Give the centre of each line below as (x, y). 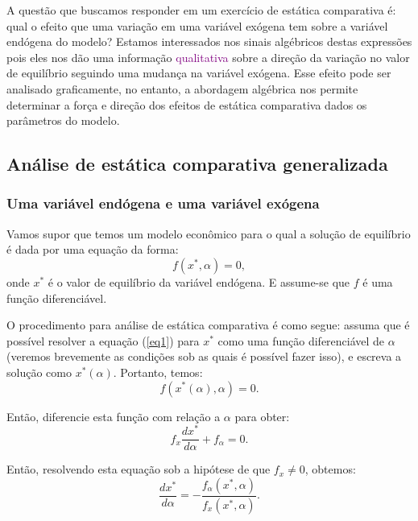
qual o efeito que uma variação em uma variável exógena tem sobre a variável (197, 25)
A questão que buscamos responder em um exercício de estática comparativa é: (201, 10)
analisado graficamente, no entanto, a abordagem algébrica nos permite (182, 88)
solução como (39, 372)
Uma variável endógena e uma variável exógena (163, 203)
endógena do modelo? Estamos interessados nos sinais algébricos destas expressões (209, 41)
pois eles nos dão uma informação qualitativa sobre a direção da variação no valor (208, 57)
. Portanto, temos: (158, 372)
